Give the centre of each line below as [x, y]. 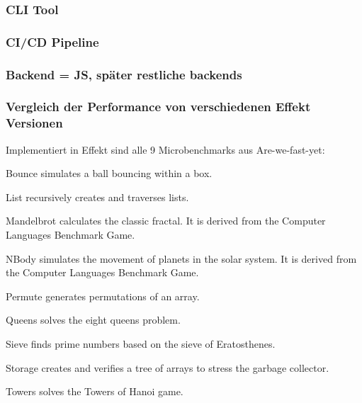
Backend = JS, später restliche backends [124, 74]
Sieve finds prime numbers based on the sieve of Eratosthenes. [141, 344]
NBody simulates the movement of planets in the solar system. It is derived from [181, 258]
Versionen [34, 123]
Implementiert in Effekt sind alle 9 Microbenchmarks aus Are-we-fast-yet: [165, 149]
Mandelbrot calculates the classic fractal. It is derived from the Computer [166, 221]
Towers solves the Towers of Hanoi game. [95, 391]
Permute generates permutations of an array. [103, 296]
